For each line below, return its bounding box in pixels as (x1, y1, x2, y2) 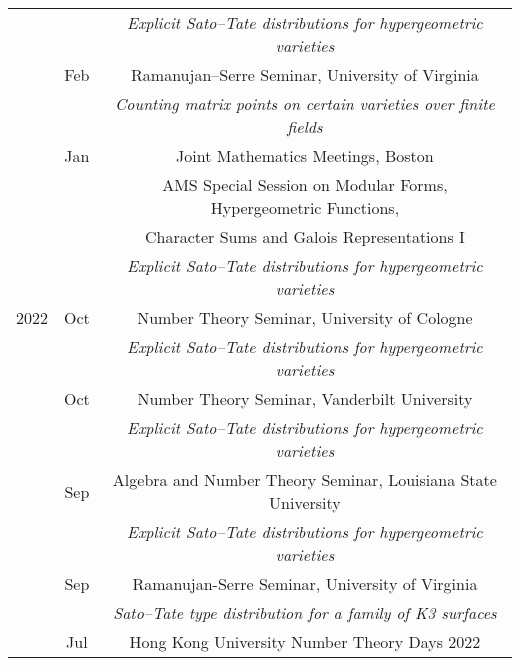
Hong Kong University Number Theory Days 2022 (129, 630, 481, 653)
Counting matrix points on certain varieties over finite (114, 92, 495, 115)
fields (287, 115, 323, 138)
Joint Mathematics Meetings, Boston (176, 144, 434, 167)
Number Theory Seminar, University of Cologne (137, 306, 473, 329)
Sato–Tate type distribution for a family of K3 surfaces (113, 601, 497, 624)
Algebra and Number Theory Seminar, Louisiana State (112, 468, 497, 491)
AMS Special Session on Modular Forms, (162, 173, 448, 196)
